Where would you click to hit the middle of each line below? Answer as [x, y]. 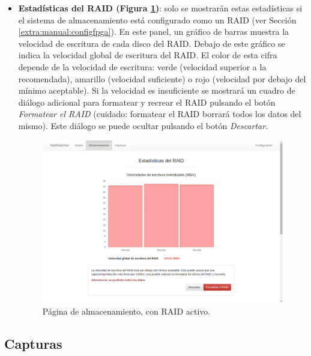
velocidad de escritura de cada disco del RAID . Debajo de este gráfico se [152, 43]
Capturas [33, 343]
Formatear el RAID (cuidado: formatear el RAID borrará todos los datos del [160, 114]
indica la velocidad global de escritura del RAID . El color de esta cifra [148, 55]
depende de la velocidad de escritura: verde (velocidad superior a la [142, 66]
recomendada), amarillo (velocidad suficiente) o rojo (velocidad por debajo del [162, 78]
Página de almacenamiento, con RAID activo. [126, 311]
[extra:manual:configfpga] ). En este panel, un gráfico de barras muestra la [154, 32]
